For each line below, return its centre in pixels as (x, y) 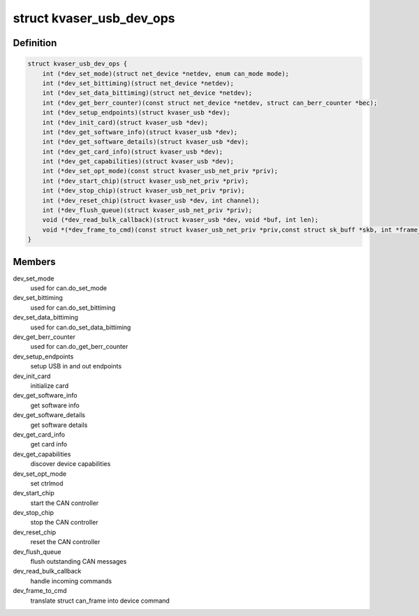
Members (34, 262)
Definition (35, 43)
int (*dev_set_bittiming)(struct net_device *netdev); (138, 83)
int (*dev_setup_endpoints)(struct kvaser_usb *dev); (136, 113)
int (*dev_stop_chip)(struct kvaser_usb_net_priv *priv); (144, 191)
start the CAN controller (65, 503)
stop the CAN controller (64, 523)
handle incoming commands (71, 581)
